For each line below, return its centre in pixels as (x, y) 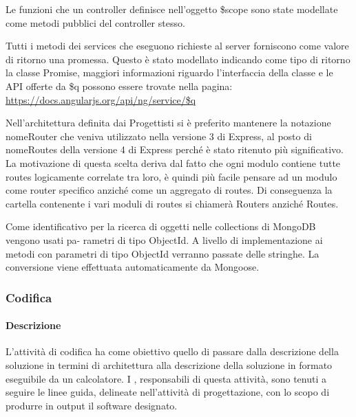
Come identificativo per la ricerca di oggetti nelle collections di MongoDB (161, 226)
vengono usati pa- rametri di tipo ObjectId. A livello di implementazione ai (164, 239)
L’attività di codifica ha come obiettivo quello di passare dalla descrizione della (172, 351)
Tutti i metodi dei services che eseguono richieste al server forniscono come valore (177, 46)
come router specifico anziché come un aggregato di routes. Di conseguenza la (169, 190)
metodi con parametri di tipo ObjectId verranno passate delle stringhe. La (163, 253)
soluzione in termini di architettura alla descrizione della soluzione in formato (169, 364)
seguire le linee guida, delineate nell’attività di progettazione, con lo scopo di (168, 392)
